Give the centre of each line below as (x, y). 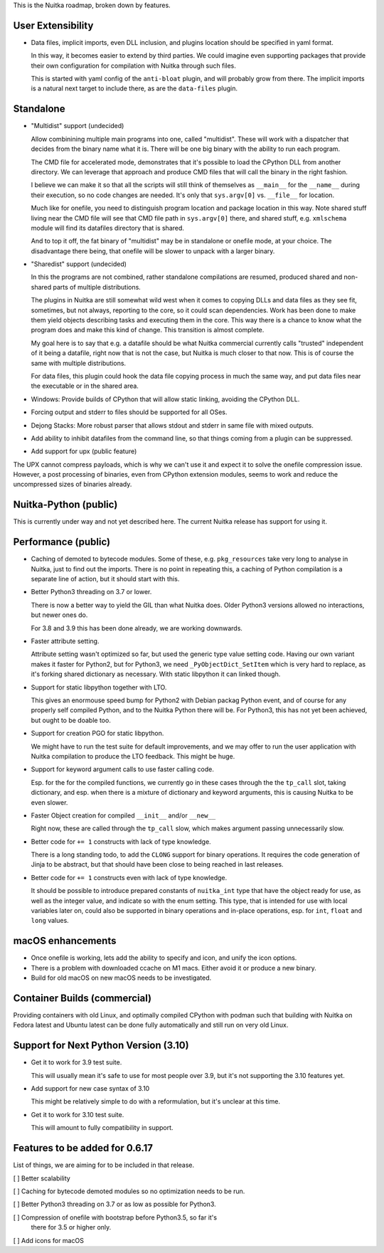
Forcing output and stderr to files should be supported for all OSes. (129, 412)
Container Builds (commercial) (82, 998)
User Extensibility (53, 25)
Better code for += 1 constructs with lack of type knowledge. (121, 841)
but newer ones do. (59, 615)
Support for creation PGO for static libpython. (97, 734)
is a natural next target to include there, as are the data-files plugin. (134, 88)
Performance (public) (62, 542)
